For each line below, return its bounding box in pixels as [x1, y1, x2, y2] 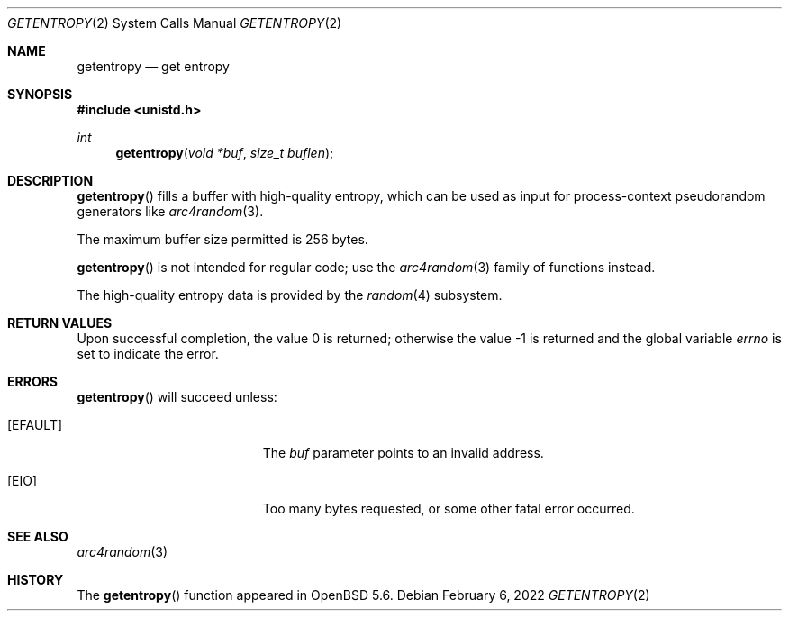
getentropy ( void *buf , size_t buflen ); [115, 145, 334, 160]
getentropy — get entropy [77, 59, 230, 74]
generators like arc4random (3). [77, 204, 264, 219]
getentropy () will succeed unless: [77, 389, 277, 404]
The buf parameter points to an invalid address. [262, 445, 544, 460]
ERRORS [7, 374, 59, 389]
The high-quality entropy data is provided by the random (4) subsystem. [77, 287, 503, 303]
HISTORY [7, 572, 64, 587]
